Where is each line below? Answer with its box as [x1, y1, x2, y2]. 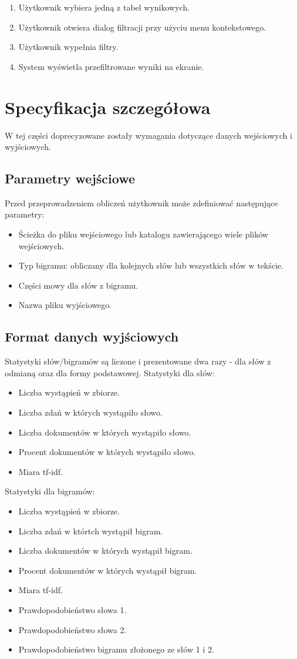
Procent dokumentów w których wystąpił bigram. [18, 564, 197, 576]
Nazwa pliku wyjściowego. [18, 299, 112, 311]
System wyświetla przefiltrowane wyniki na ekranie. [18, 60, 204, 72]
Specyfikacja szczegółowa [5, 95, 211, 119]
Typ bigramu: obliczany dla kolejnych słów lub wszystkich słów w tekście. [18, 259, 283, 272]
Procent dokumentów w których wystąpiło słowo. [18, 446, 196, 458]
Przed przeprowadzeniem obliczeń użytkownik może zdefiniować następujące [5, 196, 278, 209]
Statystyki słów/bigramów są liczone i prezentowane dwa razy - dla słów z [5, 355, 271, 367]
